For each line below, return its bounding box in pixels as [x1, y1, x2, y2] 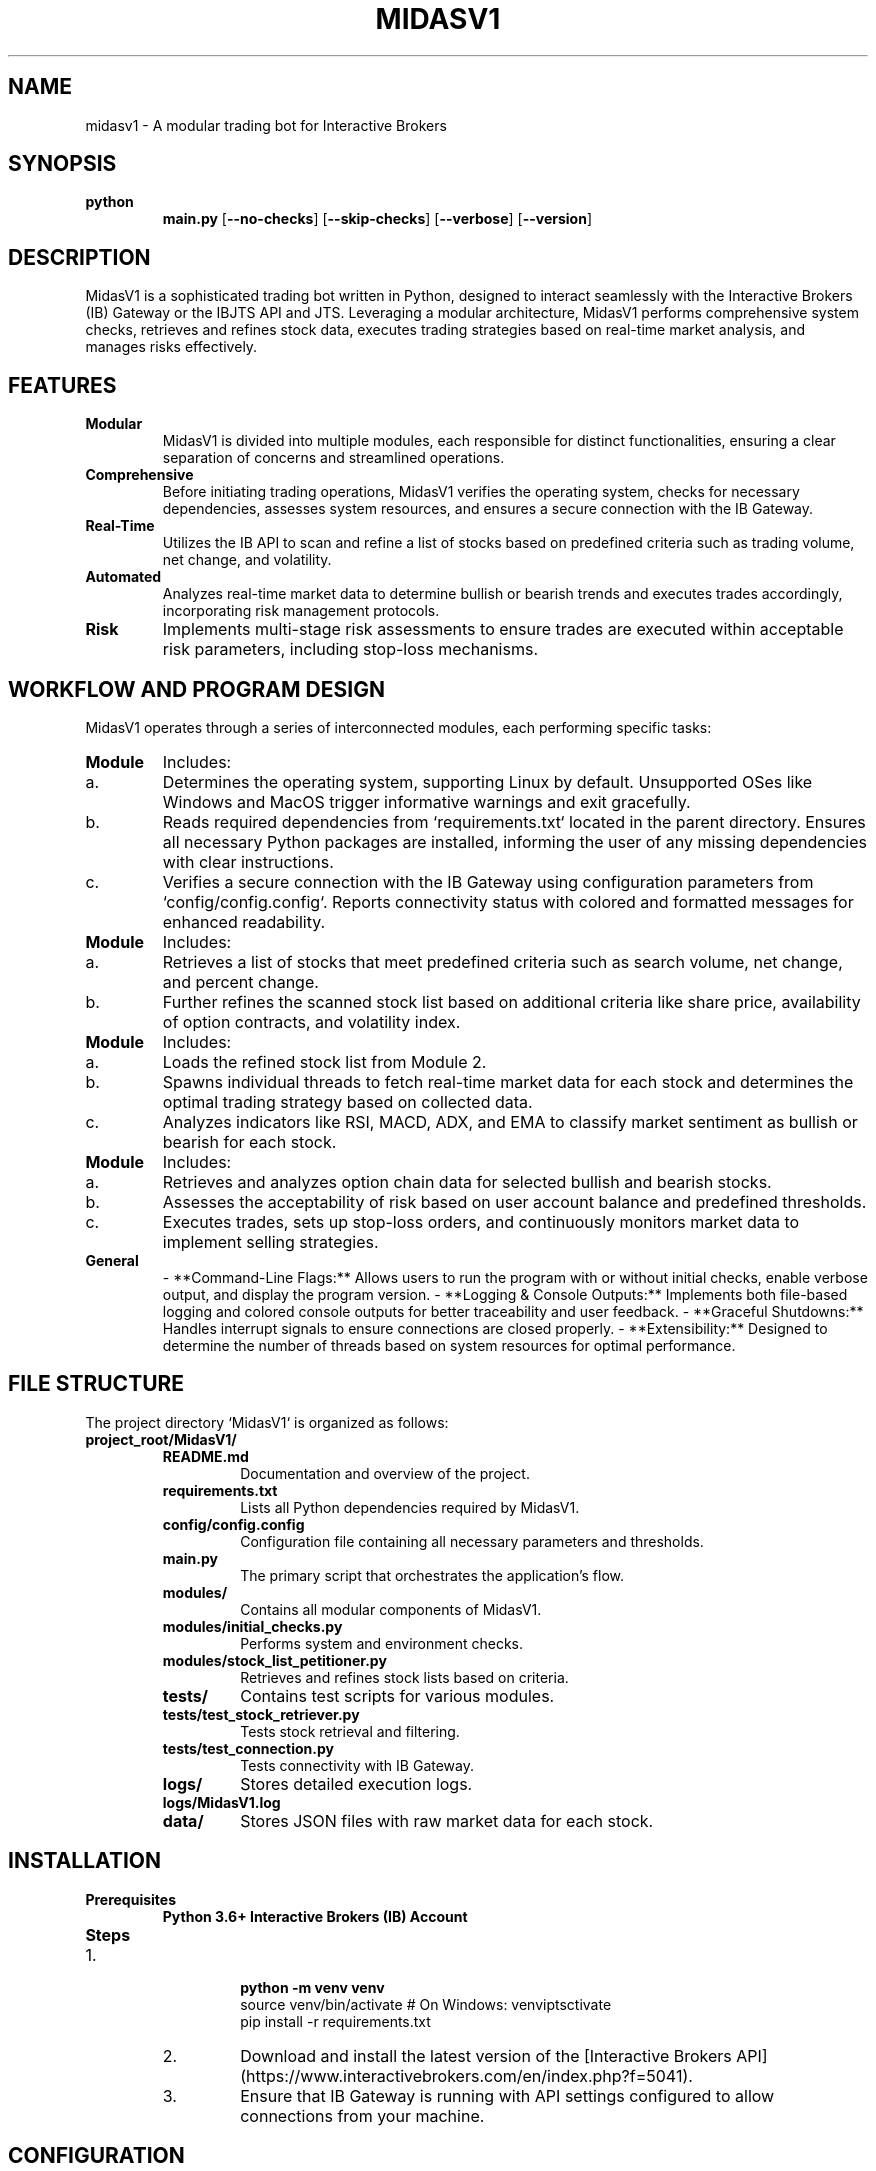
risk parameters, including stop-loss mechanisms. [162, 639, 538, 660]
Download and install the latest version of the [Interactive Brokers [240, 2045, 732, 2066]
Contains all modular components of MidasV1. [240, 1600, 542, 1618]
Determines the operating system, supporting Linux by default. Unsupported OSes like [162, 771, 813, 792]
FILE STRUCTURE [8, 1371, 185, 1397]
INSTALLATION [8, 1848, 161, 1874]
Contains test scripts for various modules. [240, 1685, 555, 1706]
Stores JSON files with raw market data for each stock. [240, 1810, 654, 1831]
